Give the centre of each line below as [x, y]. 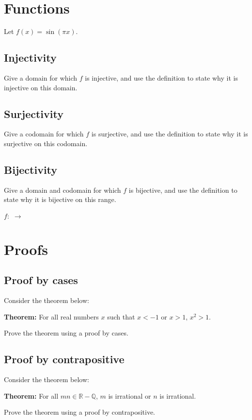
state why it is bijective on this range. [60, 199]
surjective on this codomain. [46, 143]
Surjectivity [34, 113]
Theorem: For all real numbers [51, 316]
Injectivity [30, 58]
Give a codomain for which [44, 134]
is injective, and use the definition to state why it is [161, 77]
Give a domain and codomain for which [63, 190]
